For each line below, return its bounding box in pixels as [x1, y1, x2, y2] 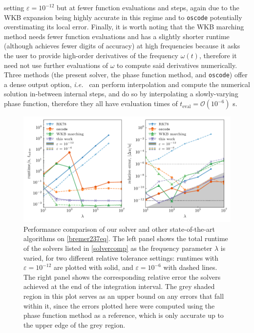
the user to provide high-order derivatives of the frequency [4, 50, 179, 61]
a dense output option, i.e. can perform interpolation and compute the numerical [4, 79, 250, 89]
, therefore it [199, 50, 237, 61]
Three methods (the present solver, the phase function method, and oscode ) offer [4, 69, 248, 80]
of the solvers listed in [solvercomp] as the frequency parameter [23, 243, 212, 253]
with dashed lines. [163, 262, 217, 272]
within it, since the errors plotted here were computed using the [23, 300, 215, 311]
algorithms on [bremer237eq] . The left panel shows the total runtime [23, 233, 228, 244]
